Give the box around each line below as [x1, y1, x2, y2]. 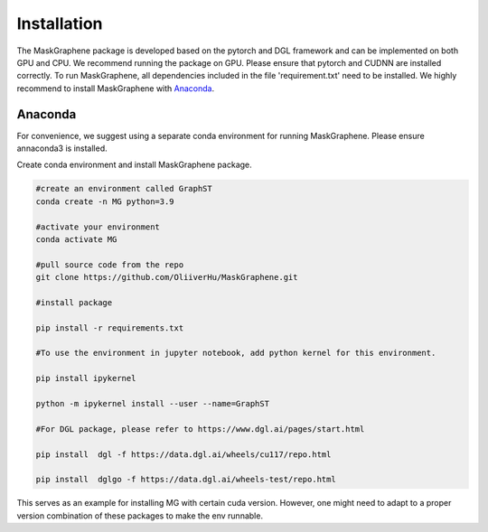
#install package [35, 297, 113, 307]
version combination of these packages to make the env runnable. [16, 510, 264, 521]
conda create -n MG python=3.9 [35, 196, 175, 207]
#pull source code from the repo [35, 259, 184, 270]
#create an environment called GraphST [35, 183, 212, 194]
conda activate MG [35, 234, 117, 244]
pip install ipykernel [35, 373, 136, 384]
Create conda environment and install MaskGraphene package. [16, 159, 252, 171]
